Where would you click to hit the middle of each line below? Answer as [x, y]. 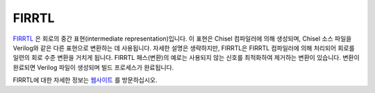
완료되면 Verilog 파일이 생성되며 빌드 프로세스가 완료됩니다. [93, 67]
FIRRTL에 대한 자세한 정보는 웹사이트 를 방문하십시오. [85, 80]
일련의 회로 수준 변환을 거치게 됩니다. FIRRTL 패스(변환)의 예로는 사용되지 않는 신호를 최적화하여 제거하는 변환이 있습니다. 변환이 [186, 58]
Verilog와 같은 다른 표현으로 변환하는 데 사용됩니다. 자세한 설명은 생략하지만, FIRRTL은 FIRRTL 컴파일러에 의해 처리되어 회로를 [184, 48]
